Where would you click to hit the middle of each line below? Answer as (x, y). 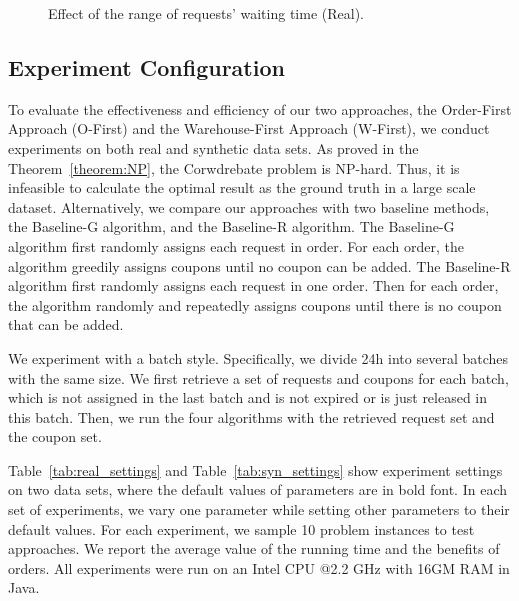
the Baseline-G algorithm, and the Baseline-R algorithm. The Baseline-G (231, 226)
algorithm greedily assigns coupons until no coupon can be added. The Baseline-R (259, 265)
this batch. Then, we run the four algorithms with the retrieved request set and (251, 416)
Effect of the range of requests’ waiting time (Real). (206, 13)
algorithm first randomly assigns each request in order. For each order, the (236, 245)
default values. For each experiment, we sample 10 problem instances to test (241, 528)
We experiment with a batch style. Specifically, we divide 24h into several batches (258, 357)
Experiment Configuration (146, 66)
